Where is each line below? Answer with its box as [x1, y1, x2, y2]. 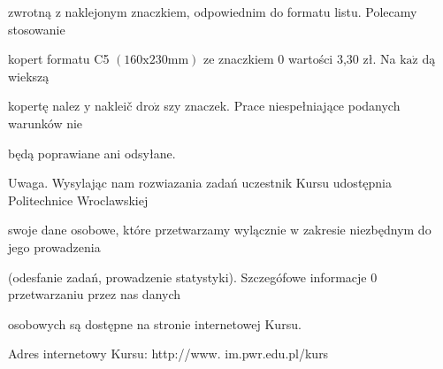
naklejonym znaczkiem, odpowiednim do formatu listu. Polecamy [65, 3, 417, 20]
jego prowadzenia [8, 237, 101, 256]
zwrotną [8, 3, 52, 20]
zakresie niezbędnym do [302, 220, 432, 239]
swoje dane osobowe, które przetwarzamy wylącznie [8, 220, 286, 239]
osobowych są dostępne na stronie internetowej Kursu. [8, 314, 302, 333]
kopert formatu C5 [8, 50, 110, 68]
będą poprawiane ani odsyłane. [8, 143, 176, 162]
